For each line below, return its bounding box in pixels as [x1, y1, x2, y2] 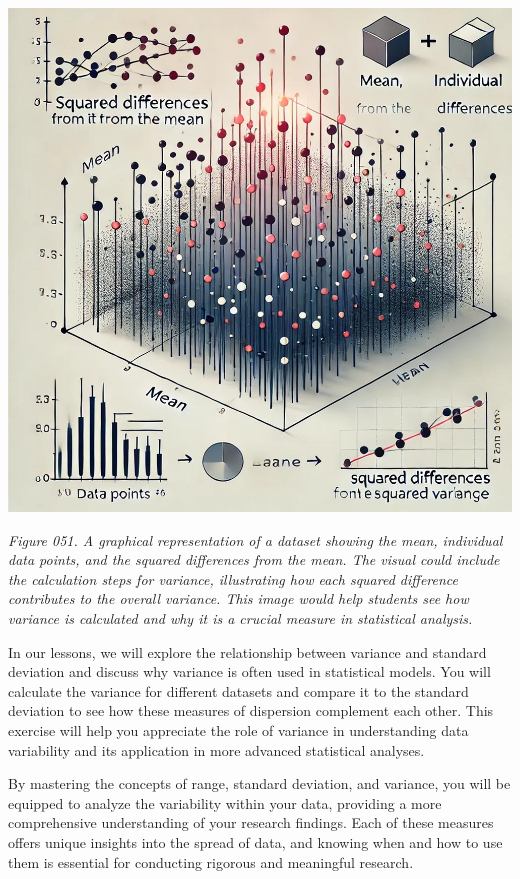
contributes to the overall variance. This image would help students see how [8, 588, 469, 609]
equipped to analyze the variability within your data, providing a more [8, 792, 442, 813]
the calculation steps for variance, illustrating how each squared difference [8, 568, 458, 589]
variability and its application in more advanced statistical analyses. [8, 739, 425, 760]
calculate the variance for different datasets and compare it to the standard [8, 680, 469, 701]
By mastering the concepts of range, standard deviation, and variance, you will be [8, 773, 511, 794]
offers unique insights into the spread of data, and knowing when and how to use [8, 831, 503, 852]
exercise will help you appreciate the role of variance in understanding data [8, 719, 469, 740]
